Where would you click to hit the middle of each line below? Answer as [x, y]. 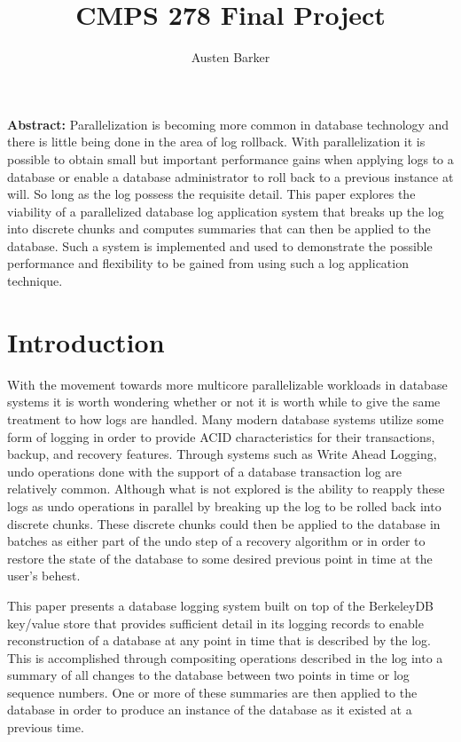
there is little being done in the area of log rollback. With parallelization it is [216, 142]
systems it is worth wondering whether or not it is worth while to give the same [224, 402]
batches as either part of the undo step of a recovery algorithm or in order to [216, 541]
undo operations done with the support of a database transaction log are [205, 471]
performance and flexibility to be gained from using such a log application [208, 263]
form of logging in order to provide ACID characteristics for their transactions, [221, 436]
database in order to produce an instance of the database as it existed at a [210, 710]
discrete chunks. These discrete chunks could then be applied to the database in [224, 523]
